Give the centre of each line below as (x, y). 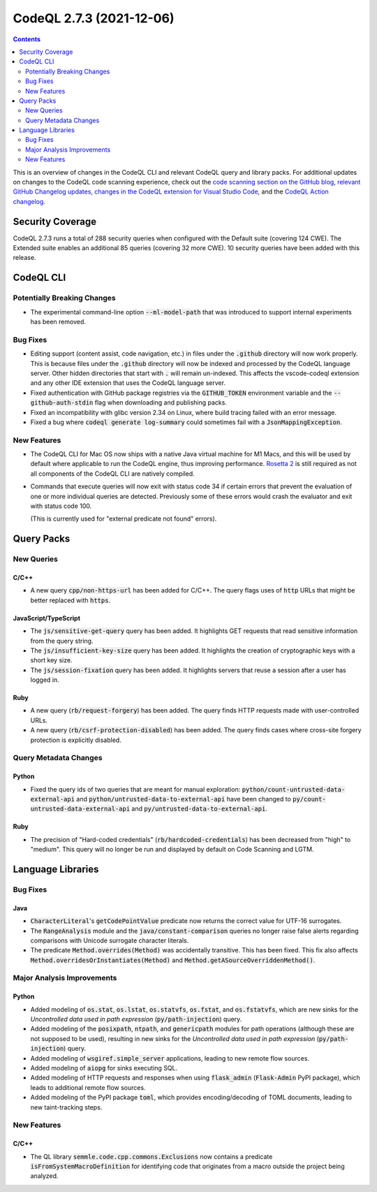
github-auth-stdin (62, 403)
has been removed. (58, 322)
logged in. (45, 680)
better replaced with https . (71, 600)
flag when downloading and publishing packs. (161, 402)
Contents (27, 39)
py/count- (309, 799)
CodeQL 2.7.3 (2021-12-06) (94, 18)
